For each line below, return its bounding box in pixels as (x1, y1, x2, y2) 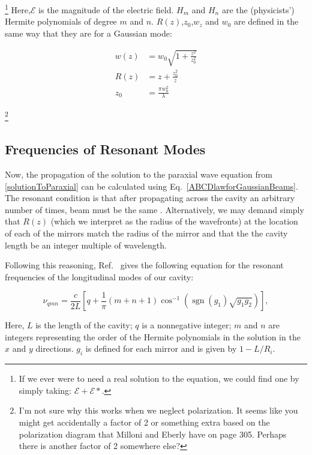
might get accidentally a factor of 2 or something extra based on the (19, 416, 270, 429)
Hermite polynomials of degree (5, 15, 117, 28)
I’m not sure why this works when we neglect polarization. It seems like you (19, 404, 298, 417)
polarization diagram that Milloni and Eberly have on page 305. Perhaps (19, 427, 287, 440)
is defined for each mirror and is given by (85, 342, 237, 355)
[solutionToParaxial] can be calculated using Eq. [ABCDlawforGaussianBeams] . (5, 179, 298, 192)
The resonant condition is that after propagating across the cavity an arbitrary (5, 191, 295, 204)
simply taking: (19, 384, 72, 396)
